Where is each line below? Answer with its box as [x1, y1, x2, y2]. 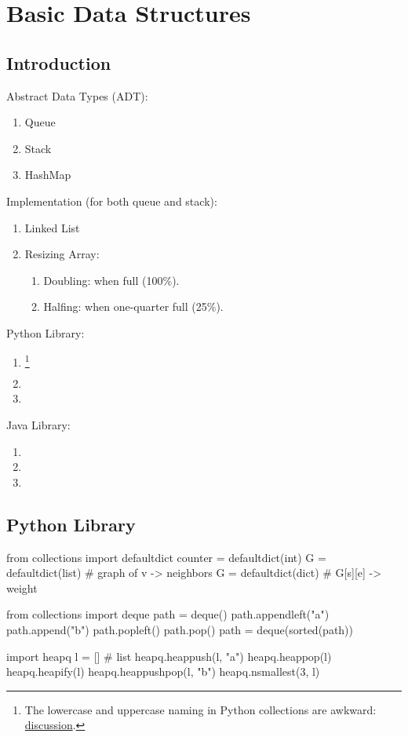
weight [6, 579, 38, 596]
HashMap [24, 166, 71, 183]
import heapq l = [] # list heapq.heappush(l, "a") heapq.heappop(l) [6, 648, 332, 664]
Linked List [24, 219, 80, 235]
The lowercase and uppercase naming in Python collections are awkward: [24, 701, 377, 717]
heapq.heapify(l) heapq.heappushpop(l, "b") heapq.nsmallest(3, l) [6, 663, 320, 680]
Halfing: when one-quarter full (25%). [43, 298, 224, 315]
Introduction [6, 50, 111, 75]
